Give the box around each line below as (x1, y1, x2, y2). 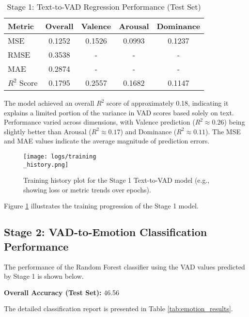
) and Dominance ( (120, 126, 177, 136)
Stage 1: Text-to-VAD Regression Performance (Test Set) (7, 1, 201, 12)
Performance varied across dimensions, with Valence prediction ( (4, 117, 195, 127)
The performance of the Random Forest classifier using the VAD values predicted (4, 261, 245, 271)
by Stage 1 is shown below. (4, 271, 84, 281)
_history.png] (23, 161, 69, 168)
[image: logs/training (23, 153, 96, 160)
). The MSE (205, 126, 241, 136)
